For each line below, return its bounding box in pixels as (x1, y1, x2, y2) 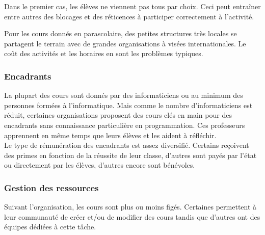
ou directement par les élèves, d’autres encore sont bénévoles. (4, 160, 195, 170)
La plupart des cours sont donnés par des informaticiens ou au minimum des (4, 90, 243, 100)
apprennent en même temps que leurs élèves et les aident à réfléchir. (4, 129, 217, 140)
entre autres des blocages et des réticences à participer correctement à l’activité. (4, 11, 254, 21)
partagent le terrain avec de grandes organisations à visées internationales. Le (4, 38, 246, 48)
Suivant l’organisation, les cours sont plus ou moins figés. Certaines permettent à (4, 201, 257, 212)
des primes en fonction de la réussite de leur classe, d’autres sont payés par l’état (4, 149, 257, 160)
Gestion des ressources (4, 181, 99, 194)
